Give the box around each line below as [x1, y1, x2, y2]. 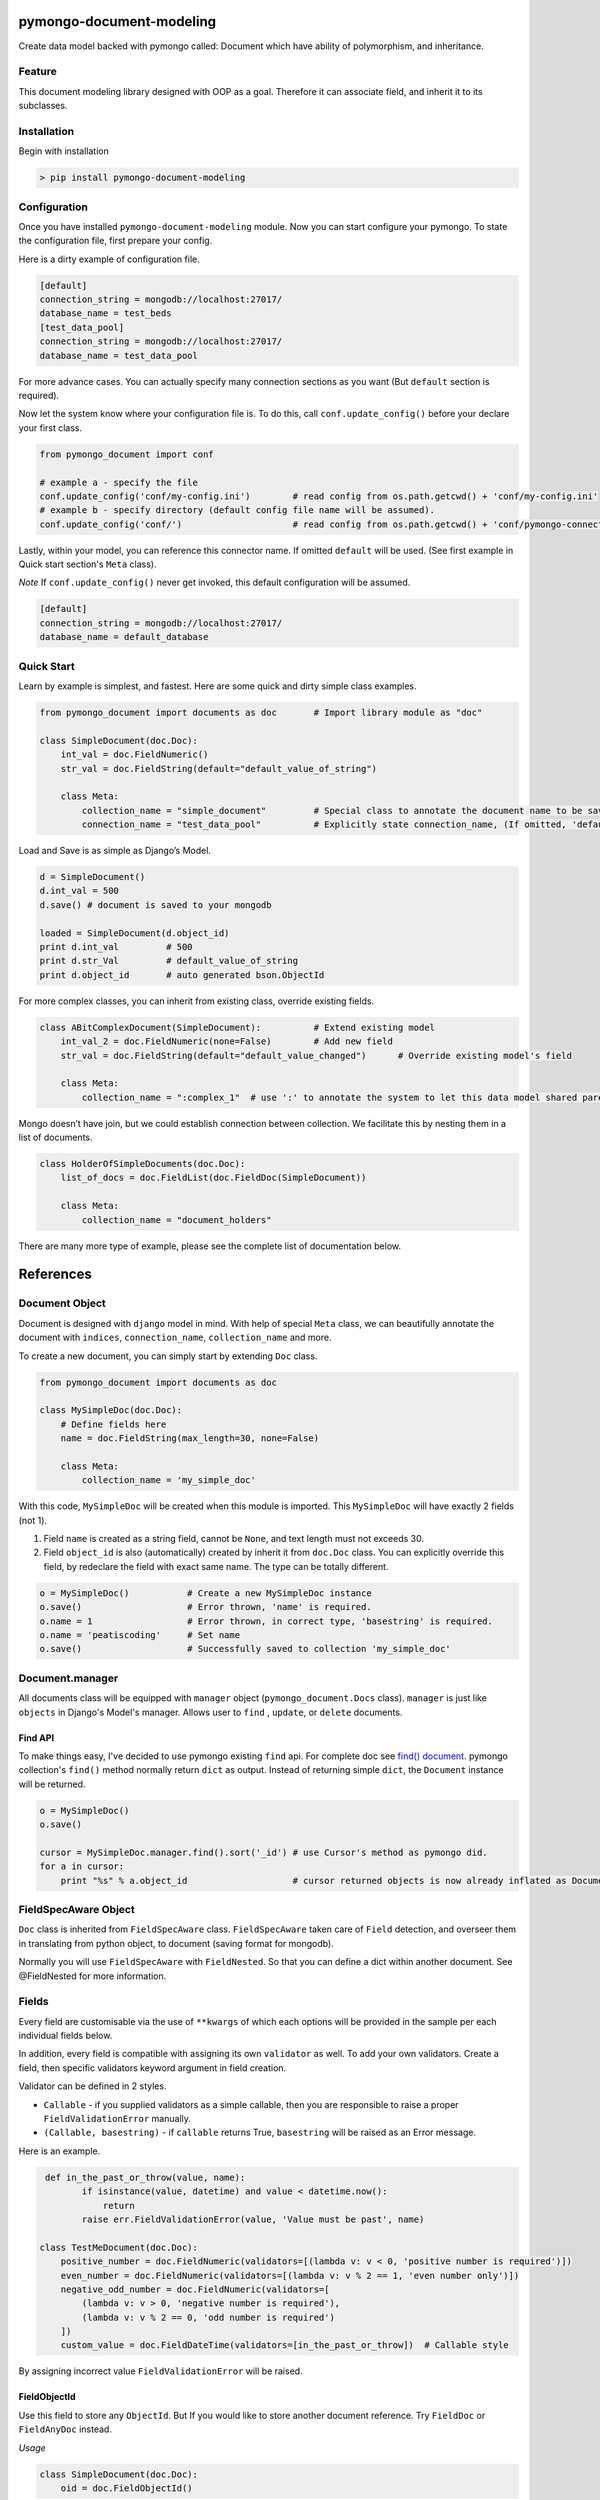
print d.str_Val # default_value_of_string [39, 955, 299, 967]
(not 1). [18, 1514, 48, 1526]
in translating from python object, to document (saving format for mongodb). [18, 1937, 334, 1949]
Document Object [18, 1296, 107, 1310]
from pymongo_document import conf [39, 448, 214, 460]
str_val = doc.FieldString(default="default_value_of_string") [60, 763, 378, 774]
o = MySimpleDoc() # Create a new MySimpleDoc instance [39, 1587, 372, 1599]
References [18, 1266, 92, 1283]
